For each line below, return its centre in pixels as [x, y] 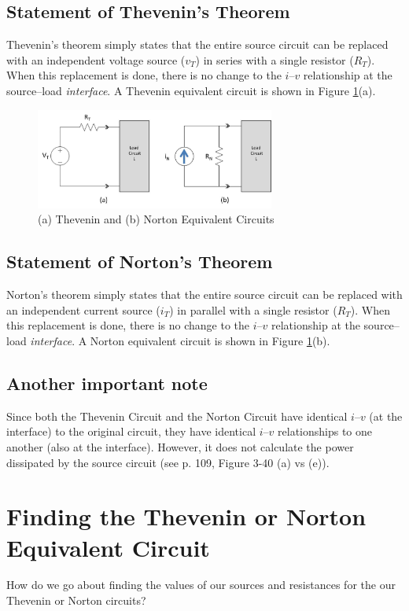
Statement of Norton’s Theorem [140, 261]
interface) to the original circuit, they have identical [131, 431]
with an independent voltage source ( [96, 59]
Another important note [107, 383]
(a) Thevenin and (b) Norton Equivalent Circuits [156, 219]
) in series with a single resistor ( [275, 59]
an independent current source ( [83, 309]
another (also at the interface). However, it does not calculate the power [180, 446]
